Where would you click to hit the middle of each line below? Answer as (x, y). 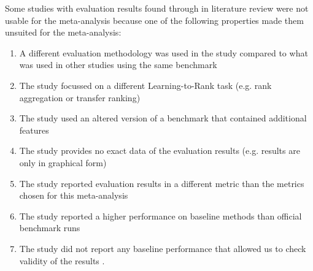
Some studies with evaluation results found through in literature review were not (157, 8)
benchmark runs (50, 228)
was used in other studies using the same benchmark (118, 65)
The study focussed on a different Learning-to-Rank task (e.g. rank (145, 85)
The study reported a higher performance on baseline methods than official (160, 216)
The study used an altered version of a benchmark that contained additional (163, 118)
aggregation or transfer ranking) (80, 97)
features (34, 130)
